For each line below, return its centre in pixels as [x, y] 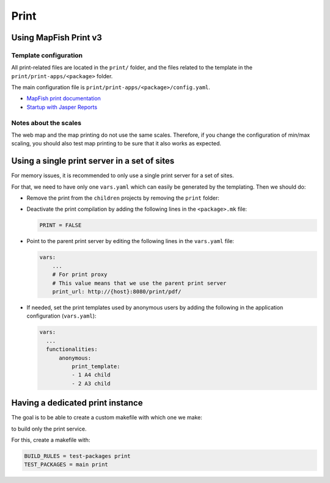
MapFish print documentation [64, 98]
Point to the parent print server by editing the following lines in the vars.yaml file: [130, 241]
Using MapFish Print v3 [57, 38]
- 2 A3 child [91, 383]
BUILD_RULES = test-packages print [77, 456]
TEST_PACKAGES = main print [66, 465]
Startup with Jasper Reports [62, 107]
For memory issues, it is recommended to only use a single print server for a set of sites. [123, 176]
